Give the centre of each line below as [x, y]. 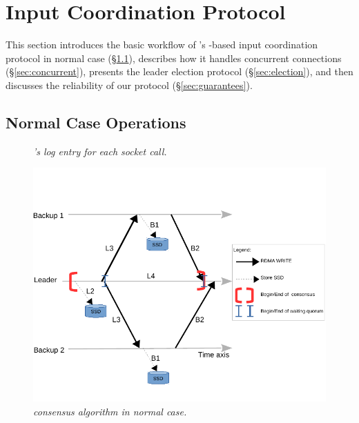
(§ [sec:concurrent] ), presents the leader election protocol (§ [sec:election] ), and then [179, 71]
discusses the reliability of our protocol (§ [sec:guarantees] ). [129, 85]
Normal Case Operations [96, 122]
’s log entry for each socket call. [100, 151]
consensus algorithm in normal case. [110, 412]
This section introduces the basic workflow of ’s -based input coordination [162, 45]
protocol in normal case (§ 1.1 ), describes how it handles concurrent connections [174, 58]
